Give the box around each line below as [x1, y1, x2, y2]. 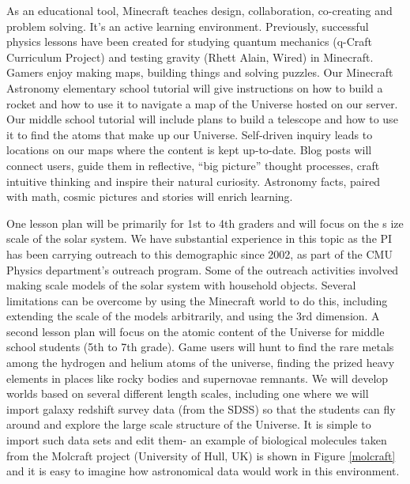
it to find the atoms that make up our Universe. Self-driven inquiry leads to [6, 126, 373, 142]
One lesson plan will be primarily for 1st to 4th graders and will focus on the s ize [6, 214, 404, 231]
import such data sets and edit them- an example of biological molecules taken [6, 432, 387, 448]
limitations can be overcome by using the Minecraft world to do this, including [6, 292, 388, 308]
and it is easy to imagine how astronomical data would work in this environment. [6, 463, 400, 479]
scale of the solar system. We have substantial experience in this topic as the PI [6, 230, 393, 247]
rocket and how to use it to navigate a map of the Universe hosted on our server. [6, 95, 398, 112]
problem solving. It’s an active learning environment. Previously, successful [6, 17, 369, 34]
